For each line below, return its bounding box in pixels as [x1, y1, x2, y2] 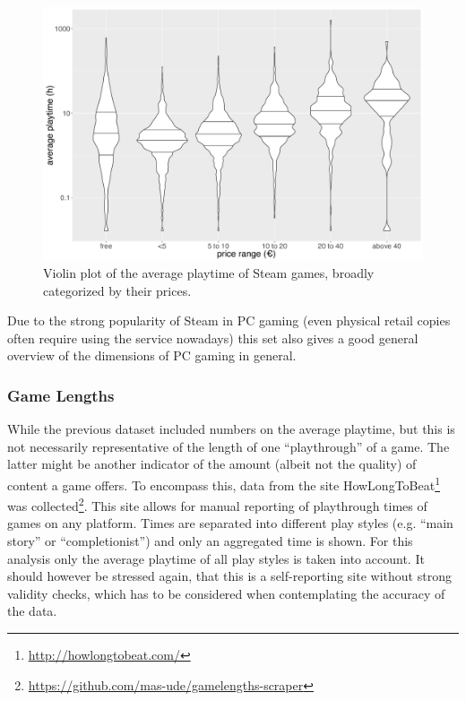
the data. [7, 601, 57, 620]
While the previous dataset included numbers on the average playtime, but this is [7, 420, 455, 438]
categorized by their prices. [43, 281, 192, 299]
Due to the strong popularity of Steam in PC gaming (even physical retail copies [7, 311, 451, 330]
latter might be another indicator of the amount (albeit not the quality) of [7, 454, 417, 473]
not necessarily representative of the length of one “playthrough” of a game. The [7, 437, 450, 455]
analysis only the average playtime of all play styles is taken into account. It [7, 549, 425, 567]
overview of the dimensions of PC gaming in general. [7, 346, 297, 365]
